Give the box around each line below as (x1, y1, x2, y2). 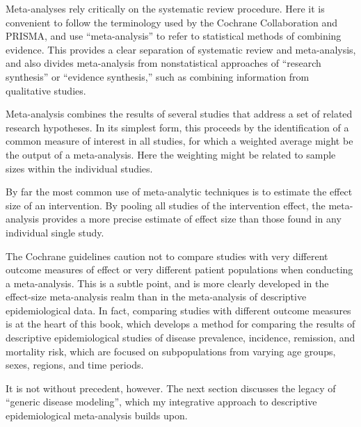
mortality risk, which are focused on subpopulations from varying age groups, (6, 344, 336, 358)
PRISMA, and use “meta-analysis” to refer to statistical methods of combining (6, 29, 342, 43)
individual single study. (6, 225, 104, 239)
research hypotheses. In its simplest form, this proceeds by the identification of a (6, 120, 349, 134)
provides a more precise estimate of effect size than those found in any (42, 211, 342, 226)
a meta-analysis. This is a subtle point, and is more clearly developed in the (6, 275, 329, 290)
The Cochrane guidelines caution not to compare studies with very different (6, 248, 328, 263)
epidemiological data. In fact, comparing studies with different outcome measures (6, 303, 351, 317)
